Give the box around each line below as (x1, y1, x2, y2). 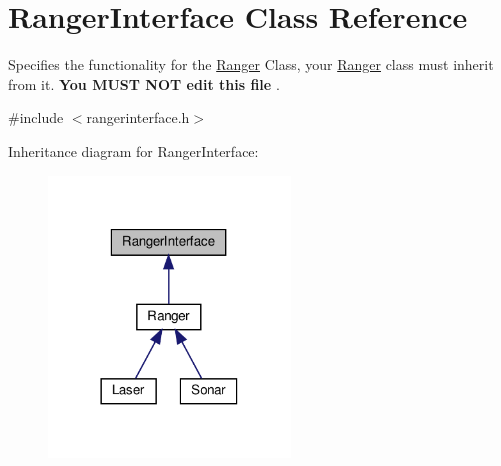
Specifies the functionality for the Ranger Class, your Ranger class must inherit (8, 54, 494, 75)
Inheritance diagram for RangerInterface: (8, 140, 259, 161)
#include (8, 107, 64, 128)
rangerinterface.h (86, 107, 190, 128)
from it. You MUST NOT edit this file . (8, 73, 280, 94)
